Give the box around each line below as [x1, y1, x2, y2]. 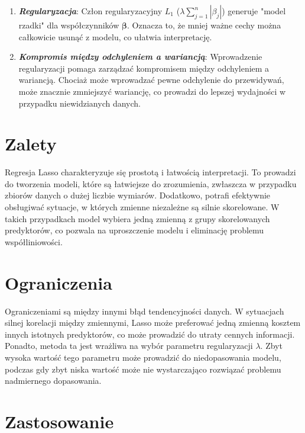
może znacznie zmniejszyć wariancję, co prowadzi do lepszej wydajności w [18, 85, 286, 97]
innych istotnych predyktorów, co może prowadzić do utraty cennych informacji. [5, 328, 295, 340]
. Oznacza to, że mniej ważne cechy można [127, 19, 281, 31]
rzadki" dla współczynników [18, 19, 119, 31]
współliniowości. [5, 235, 63, 248]
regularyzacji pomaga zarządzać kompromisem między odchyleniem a [18, 62, 270, 74]
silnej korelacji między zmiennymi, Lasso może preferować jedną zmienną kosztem [5, 316, 301, 329]
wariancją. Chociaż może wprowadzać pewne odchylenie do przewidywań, [18, 73, 284, 86]
